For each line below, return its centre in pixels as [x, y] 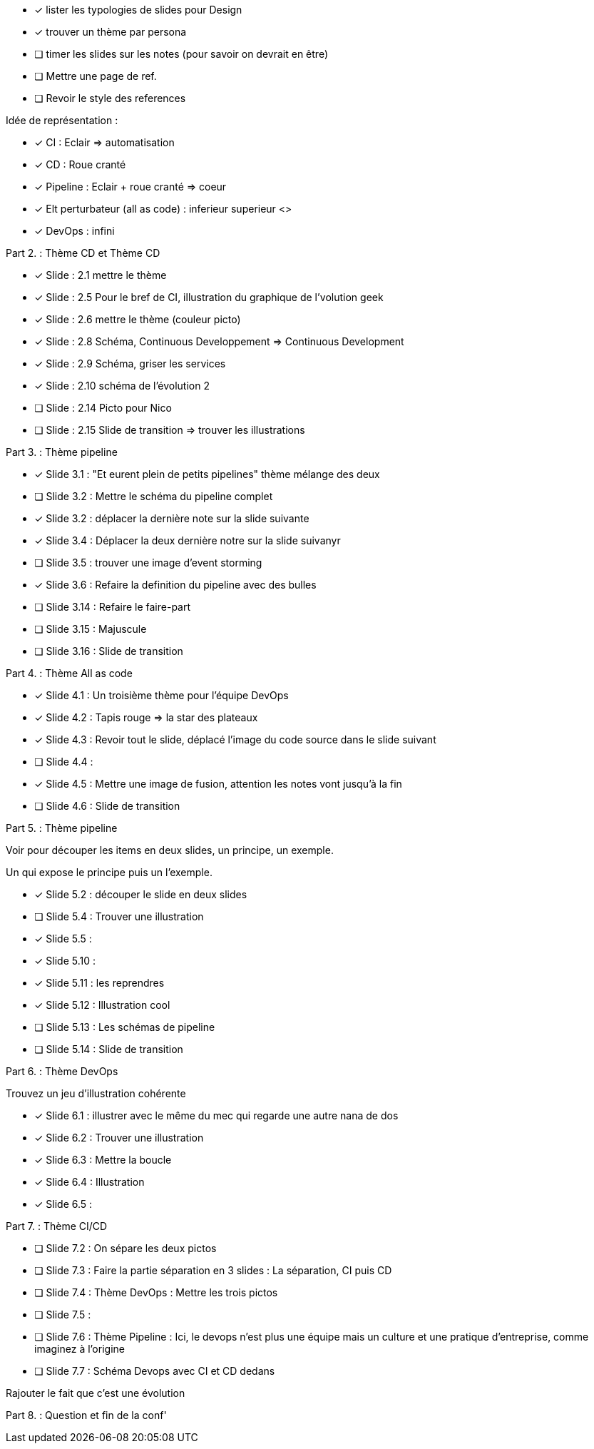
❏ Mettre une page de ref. [96, 76]
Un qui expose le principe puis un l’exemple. [109, 872]
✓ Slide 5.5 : [63, 939]
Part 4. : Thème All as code [69, 673]
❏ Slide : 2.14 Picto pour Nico [103, 408]
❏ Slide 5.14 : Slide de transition [109, 1049]
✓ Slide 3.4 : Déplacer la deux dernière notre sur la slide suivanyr [188, 540]
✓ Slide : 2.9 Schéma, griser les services [130, 363]
